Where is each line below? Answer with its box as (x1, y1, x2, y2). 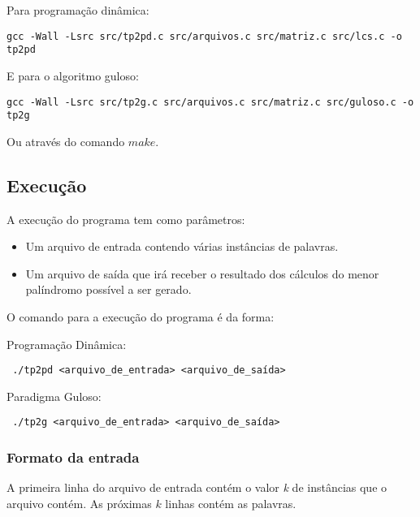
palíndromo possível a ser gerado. (25, 281, 192, 298)
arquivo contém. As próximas (6, 494, 152, 511)
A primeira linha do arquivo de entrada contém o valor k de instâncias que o (6, 479, 388, 496)
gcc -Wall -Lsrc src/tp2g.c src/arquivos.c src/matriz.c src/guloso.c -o (6, 96, 414, 108)
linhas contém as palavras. (165, 494, 297, 511)
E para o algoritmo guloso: (6, 67, 139, 84)
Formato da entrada (6, 447, 140, 467)
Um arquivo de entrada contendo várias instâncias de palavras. (25, 238, 339, 255)
